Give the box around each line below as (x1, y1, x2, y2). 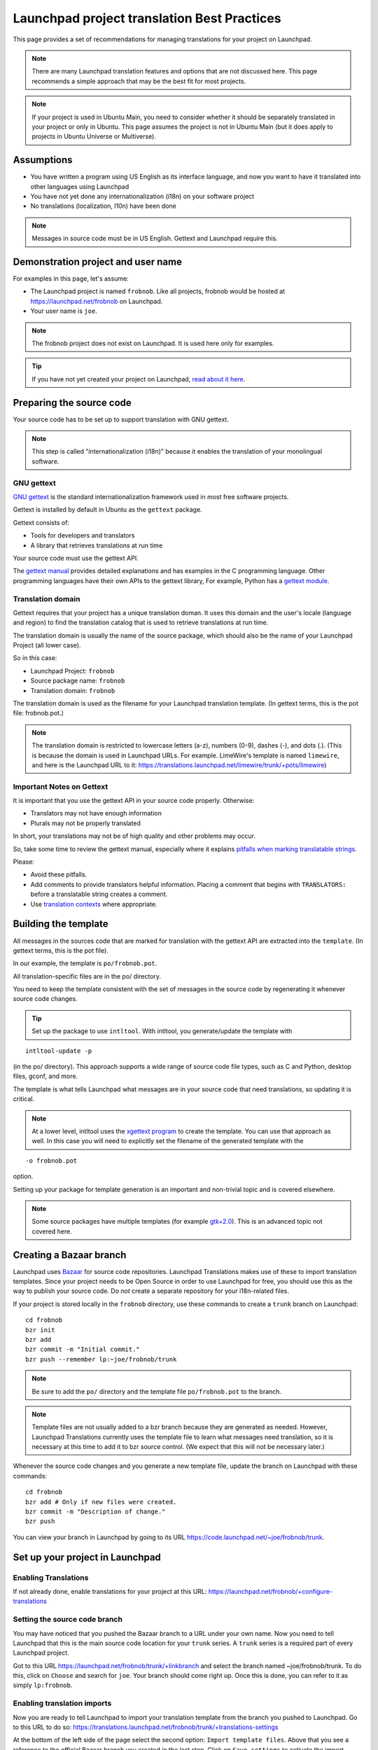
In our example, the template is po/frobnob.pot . (13, 959, 157, 967)
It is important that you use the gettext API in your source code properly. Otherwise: (13, 797, 255, 805)
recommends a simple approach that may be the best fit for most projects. (31, 77, 246, 85)
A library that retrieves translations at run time (30, 541, 163, 549)
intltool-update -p (25, 1046, 92, 1055)
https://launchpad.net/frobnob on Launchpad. (30, 297, 163, 305)
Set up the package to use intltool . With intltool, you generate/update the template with (31, 1027, 293, 1035)
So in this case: (13, 654, 57, 662)
